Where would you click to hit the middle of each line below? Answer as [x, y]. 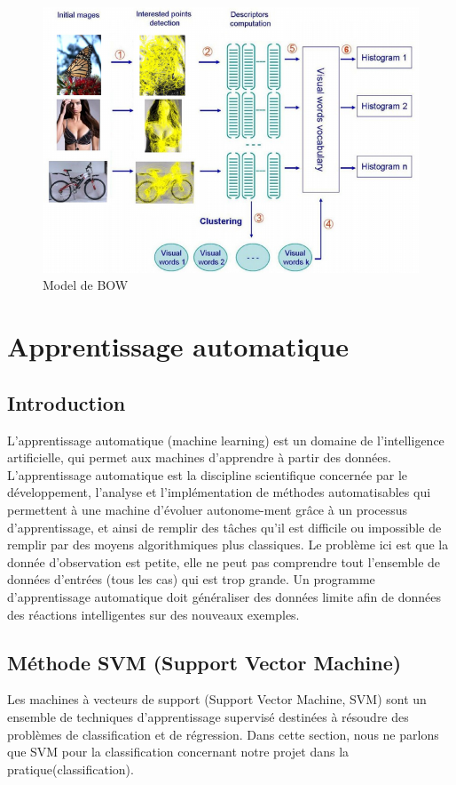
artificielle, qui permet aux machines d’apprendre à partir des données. [199, 457]
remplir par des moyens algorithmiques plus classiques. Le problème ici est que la [228, 545]
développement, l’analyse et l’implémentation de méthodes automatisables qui [219, 492]
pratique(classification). [71, 769]
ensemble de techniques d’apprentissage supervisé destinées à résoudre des [208, 716]
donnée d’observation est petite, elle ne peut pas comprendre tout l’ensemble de [224, 561]
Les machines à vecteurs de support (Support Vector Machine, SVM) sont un [217, 699]
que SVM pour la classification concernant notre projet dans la [178, 752]
